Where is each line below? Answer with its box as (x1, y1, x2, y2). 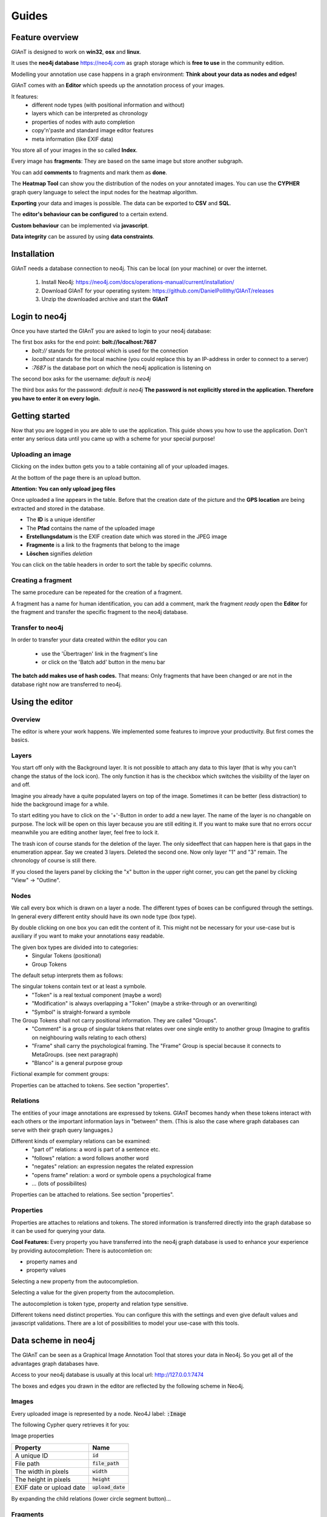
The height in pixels (15, 1475, 71, 1484)
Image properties (11, 1432, 54, 1439)
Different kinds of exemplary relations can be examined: (11, 1138, 151, 1145)
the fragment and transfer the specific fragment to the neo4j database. (11, 609, 188, 616)
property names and (26, 1258, 78, 1265)
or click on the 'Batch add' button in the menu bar (41, 658, 166, 666)
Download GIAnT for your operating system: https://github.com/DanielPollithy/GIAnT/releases (41, 287, 274, 294)
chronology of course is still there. (11, 857, 97, 864)
